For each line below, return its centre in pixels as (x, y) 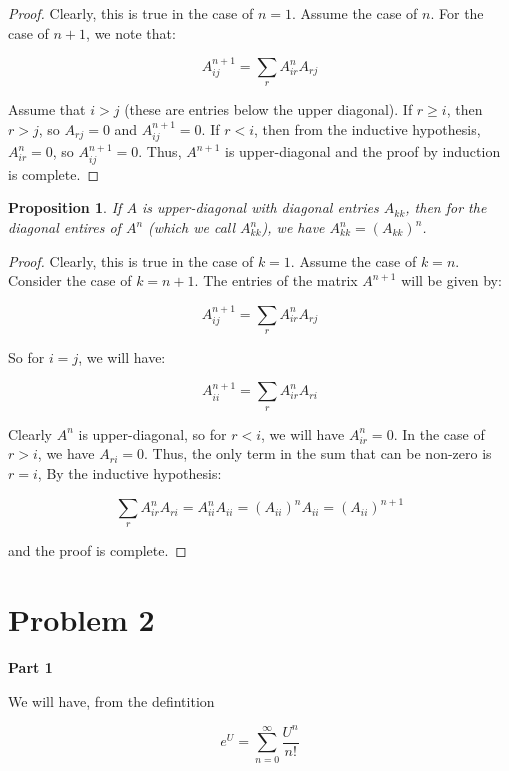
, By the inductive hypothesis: (129, 472)
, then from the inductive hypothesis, (367, 128)
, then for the (446, 207)
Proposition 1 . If (65, 207)
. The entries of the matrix (276, 280)
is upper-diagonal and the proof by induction (363, 151)
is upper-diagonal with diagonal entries (260, 207)
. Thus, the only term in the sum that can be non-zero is (318, 453)
